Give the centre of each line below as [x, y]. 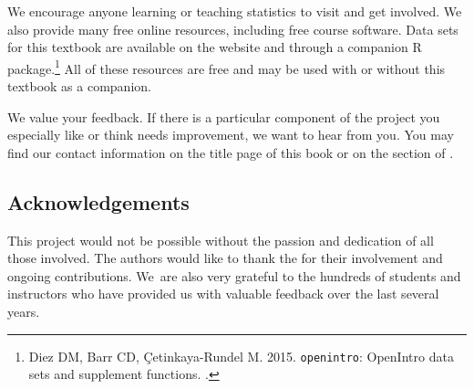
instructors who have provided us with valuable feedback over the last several [223, 294]
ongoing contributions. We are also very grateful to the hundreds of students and [234, 275]
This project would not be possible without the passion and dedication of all [221, 240]
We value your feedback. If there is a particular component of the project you [224, 116]
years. [24, 311]
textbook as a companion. [79, 86]
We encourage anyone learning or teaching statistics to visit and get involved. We [235, 11]
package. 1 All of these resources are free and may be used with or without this [227, 67]
